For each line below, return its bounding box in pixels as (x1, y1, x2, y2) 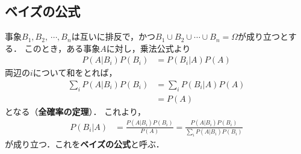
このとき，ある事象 (24, 42, 101, 54)
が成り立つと (238, 30, 288, 43)
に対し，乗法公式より (106, 42, 191, 54)
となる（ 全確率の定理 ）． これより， (5, 105, 146, 117)
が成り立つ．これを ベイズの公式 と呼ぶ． (5, 138, 164, 150)
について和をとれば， (33, 66, 117, 79)
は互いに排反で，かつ (71, 30, 156, 43)
